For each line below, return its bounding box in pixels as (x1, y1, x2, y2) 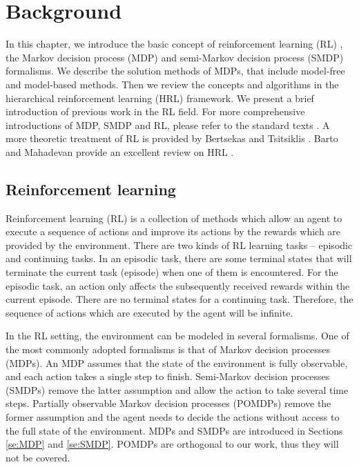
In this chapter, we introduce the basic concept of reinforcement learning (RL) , (6, 37, 343, 51)
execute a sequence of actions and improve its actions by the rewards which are (6, 224, 341, 239)
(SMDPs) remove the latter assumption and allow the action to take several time (6, 382, 349, 397)
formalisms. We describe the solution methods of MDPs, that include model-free (6, 63, 345, 78)
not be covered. (6, 450, 70, 464)
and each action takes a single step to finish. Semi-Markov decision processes (6, 369, 330, 384)
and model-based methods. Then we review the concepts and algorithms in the (6, 77, 339, 91)
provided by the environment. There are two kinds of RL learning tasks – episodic (6, 237, 353, 252)
